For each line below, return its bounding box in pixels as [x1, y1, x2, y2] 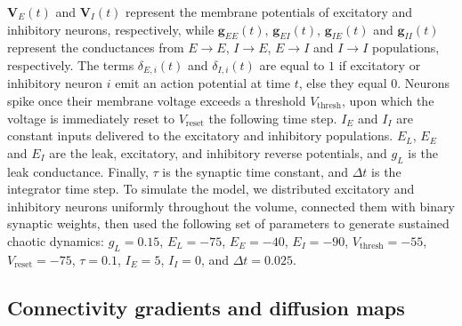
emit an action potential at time [115, 74, 291, 92]
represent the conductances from [7, 38, 184, 57]
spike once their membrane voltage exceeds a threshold [7, 91, 306, 110]
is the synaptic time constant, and [162, 162, 349, 180]
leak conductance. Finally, [7, 162, 149, 180]
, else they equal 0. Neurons [298, 74, 450, 92]
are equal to [259, 55, 325, 74]
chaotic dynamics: [7, 231, 104, 250]
